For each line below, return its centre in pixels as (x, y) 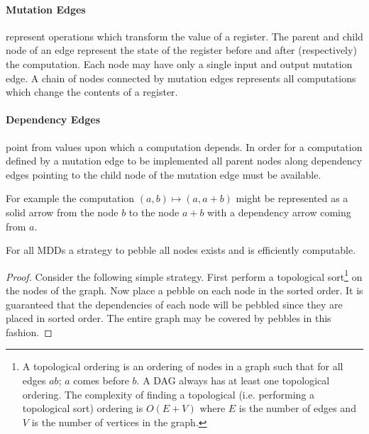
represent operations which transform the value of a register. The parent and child (184, 36)
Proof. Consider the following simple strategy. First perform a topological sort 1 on (184, 275)
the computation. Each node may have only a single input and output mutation (179, 63)
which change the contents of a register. (92, 92)
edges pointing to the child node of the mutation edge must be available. (164, 174)
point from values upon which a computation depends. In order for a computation (184, 146)
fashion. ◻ (29, 332)
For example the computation (70, 198)
